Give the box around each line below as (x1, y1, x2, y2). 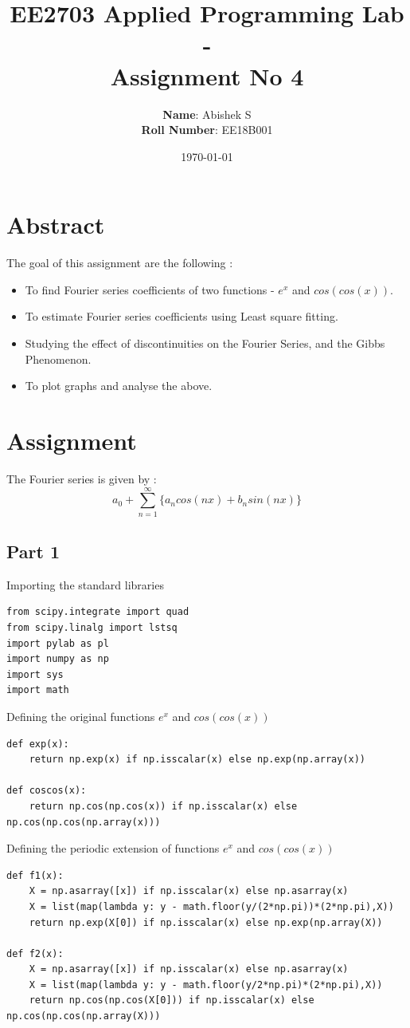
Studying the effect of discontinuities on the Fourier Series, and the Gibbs (25, 335, 385, 351)
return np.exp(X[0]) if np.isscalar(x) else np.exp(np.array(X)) (29, 916, 383, 928)
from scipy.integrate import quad (6, 606, 189, 618)
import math (6, 684, 69, 696)
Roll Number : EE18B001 (141, 121, 273, 138)
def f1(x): (6, 869, 64, 881)
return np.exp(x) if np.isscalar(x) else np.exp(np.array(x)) (29, 754, 366, 766)
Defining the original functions (6, 707, 155, 724)
